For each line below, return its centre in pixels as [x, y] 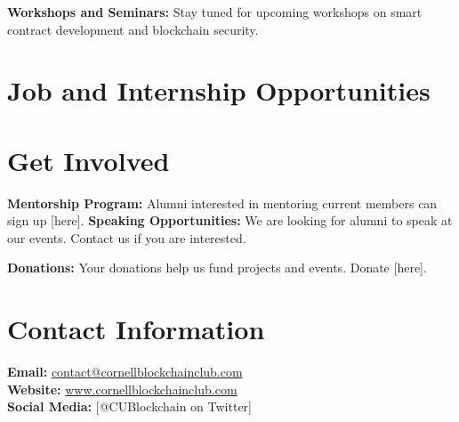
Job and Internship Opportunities [219, 90]
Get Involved [89, 160]
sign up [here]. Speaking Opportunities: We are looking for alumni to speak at [230, 220]
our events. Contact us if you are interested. [127, 237]
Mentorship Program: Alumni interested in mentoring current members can [222, 203]
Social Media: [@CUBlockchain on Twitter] [129, 406]
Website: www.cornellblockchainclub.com [122, 389]
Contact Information [136, 329]
